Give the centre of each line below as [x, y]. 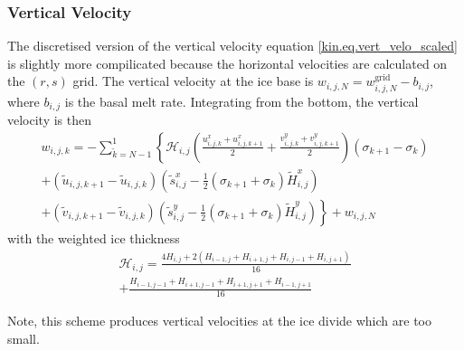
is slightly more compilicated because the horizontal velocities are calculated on [227, 63]
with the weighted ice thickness [94, 237]
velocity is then [50, 120]
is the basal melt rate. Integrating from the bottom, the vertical [241, 101]
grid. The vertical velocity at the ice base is [193, 81]
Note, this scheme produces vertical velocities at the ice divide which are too [219, 321]
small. [24, 338]
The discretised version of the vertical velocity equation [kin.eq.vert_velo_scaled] [232, 46]
